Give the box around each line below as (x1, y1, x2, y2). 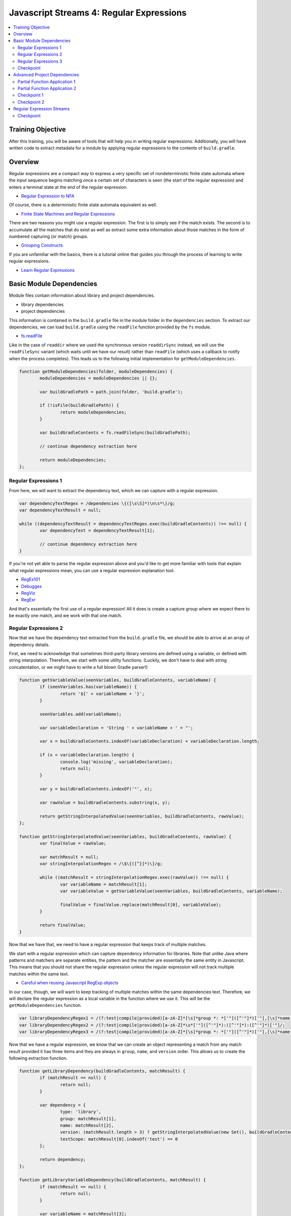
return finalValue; (39, 922, 86, 928)
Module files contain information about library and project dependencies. (9, 292, 155, 299)
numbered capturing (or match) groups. (9, 233, 89, 239)
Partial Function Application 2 (17, 86, 77, 91)
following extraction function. (9, 1055, 68, 1061)
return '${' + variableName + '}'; (60, 691, 145, 697)
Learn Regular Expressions (21, 267, 75, 273)
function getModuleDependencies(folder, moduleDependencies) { (19, 369, 173, 374)
